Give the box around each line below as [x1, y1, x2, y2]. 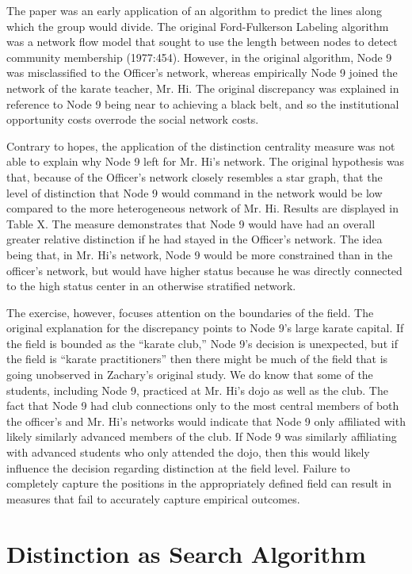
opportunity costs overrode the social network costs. [6, 111, 259, 128]
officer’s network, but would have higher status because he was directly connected [6, 262, 402, 278]
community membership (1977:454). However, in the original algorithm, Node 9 [6, 48, 392, 65]
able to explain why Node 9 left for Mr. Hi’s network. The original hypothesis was [6, 153, 405, 170]
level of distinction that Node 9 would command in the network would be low [6, 184, 383, 201]
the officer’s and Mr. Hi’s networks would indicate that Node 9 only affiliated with [6, 412, 406, 429]
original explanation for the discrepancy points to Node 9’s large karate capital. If [6, 320, 404, 336]
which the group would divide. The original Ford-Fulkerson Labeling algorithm [6, 17, 389, 34]
